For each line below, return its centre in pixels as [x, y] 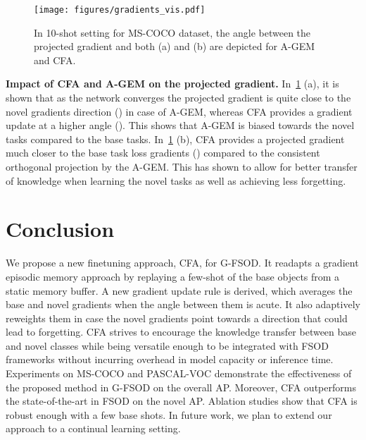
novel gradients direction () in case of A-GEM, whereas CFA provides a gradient [179, 111]
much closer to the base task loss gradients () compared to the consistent [163, 153]
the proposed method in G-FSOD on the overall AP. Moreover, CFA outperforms [181, 387]
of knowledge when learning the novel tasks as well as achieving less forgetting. [176, 180]
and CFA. [55, 60]
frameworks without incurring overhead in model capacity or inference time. [170, 359]
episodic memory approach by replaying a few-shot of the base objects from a [173, 276]
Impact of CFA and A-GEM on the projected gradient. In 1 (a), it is [172, 84]
